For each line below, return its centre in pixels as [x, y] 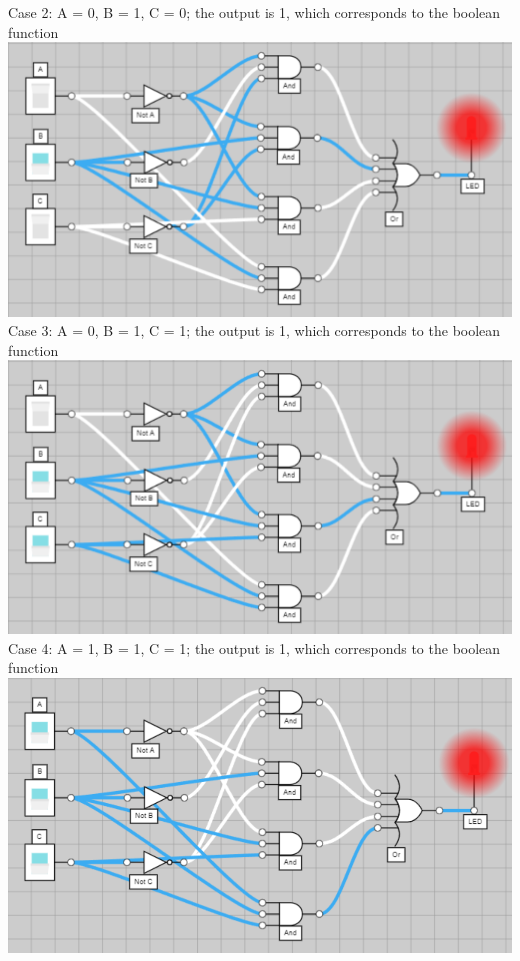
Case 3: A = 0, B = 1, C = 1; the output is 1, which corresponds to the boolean [254, 330]
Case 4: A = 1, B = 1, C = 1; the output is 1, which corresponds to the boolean [254, 647]
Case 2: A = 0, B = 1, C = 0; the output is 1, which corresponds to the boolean [254, 12]
